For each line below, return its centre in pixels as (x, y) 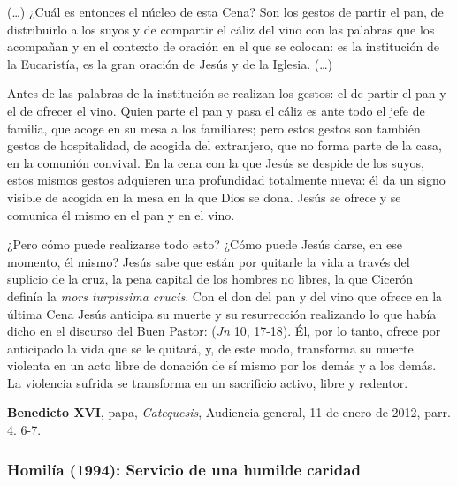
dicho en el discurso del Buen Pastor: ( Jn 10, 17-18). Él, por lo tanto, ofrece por (224, 331)
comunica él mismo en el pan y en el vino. (121, 214)
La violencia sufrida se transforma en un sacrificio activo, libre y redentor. (208, 382)
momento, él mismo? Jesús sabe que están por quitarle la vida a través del (209, 261)
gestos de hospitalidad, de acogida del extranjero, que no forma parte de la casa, (225, 145)
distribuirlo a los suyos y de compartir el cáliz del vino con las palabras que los (221, 29)
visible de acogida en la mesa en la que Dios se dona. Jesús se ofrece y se (204, 197)
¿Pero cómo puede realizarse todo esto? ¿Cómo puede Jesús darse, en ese (205, 244)
